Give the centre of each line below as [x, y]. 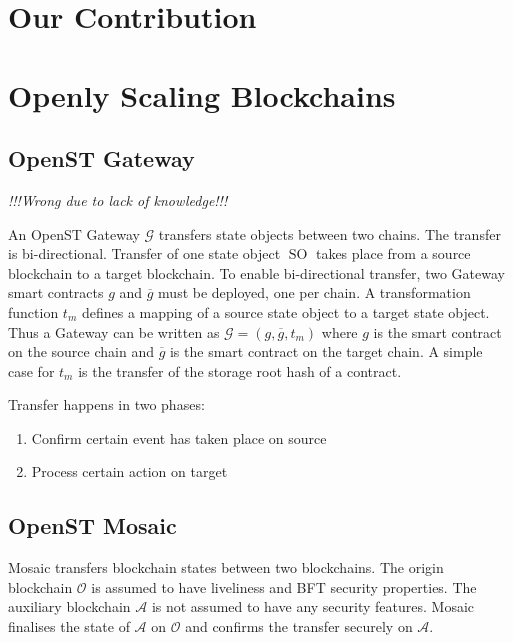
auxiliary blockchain [69, 606]
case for [31, 370]
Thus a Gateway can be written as [114, 331]
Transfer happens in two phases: [106, 404]
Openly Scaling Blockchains [202, 94]
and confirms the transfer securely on [299, 626]
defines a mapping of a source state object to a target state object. [285, 311]
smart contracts [56, 292]
